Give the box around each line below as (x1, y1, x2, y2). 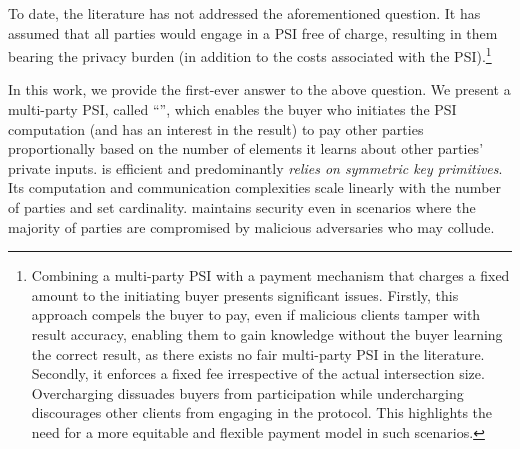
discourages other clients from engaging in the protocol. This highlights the (31, 402, 493, 423)
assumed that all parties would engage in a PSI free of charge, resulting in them (8, 22, 498, 43)
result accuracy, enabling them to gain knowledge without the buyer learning (31, 323, 503, 344)
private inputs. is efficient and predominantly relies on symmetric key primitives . (8, 157, 503, 178)
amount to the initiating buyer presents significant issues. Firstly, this (31, 284, 459, 305)
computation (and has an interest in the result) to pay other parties (8, 118, 424, 139)
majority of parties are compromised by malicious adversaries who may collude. (8, 216, 495, 237)
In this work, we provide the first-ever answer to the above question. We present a (8, 79, 511, 100)
